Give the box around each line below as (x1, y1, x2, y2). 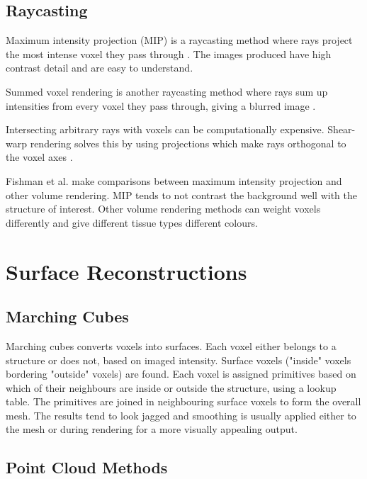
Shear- (327, 122, 356, 137)
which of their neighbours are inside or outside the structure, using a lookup (6, 380, 337, 395)
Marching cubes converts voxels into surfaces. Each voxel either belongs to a (6, 338, 337, 353)
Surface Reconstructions (6, 257, 247, 286)
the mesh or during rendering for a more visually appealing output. (6, 422, 298, 436)
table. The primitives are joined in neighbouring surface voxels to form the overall (6, 394, 361, 409)
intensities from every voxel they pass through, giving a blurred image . (6, 98, 316, 113)
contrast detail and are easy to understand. (6, 60, 193, 75)
